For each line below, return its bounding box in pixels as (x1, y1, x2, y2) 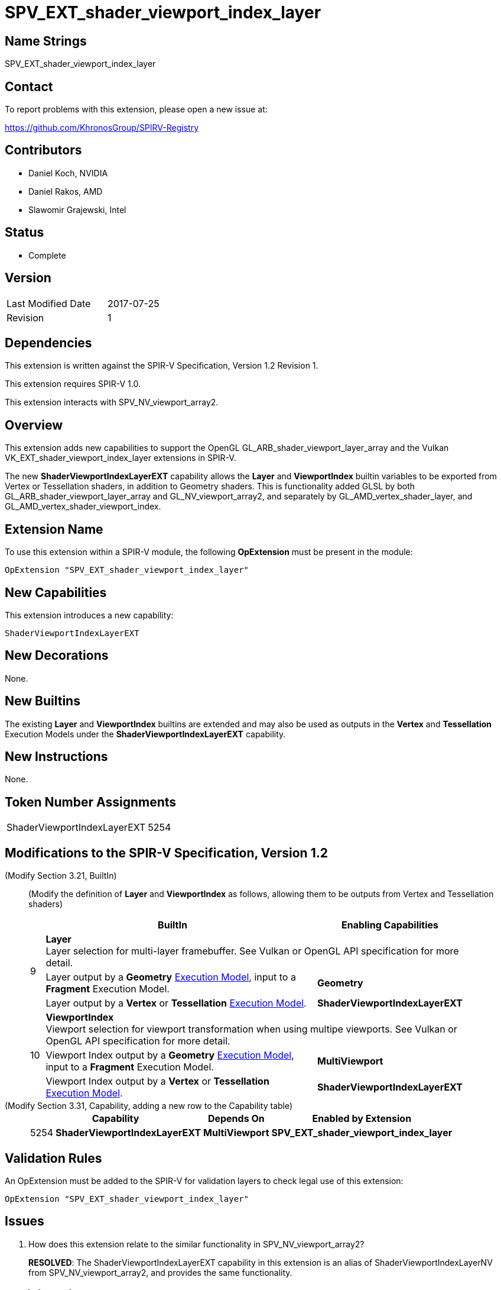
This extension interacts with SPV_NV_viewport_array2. (5, 397, 219, 408)
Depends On (207, 1112, 265, 1125)
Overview (5, 417, 63, 433)
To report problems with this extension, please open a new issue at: (5, 104, 268, 115)
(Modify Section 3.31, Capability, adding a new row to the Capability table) (5, 1101, 293, 1111)
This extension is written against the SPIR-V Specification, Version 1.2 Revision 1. (5, 360, 318, 371)
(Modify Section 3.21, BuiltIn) (5, 870, 117, 881)
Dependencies (5, 335, 92, 350)
